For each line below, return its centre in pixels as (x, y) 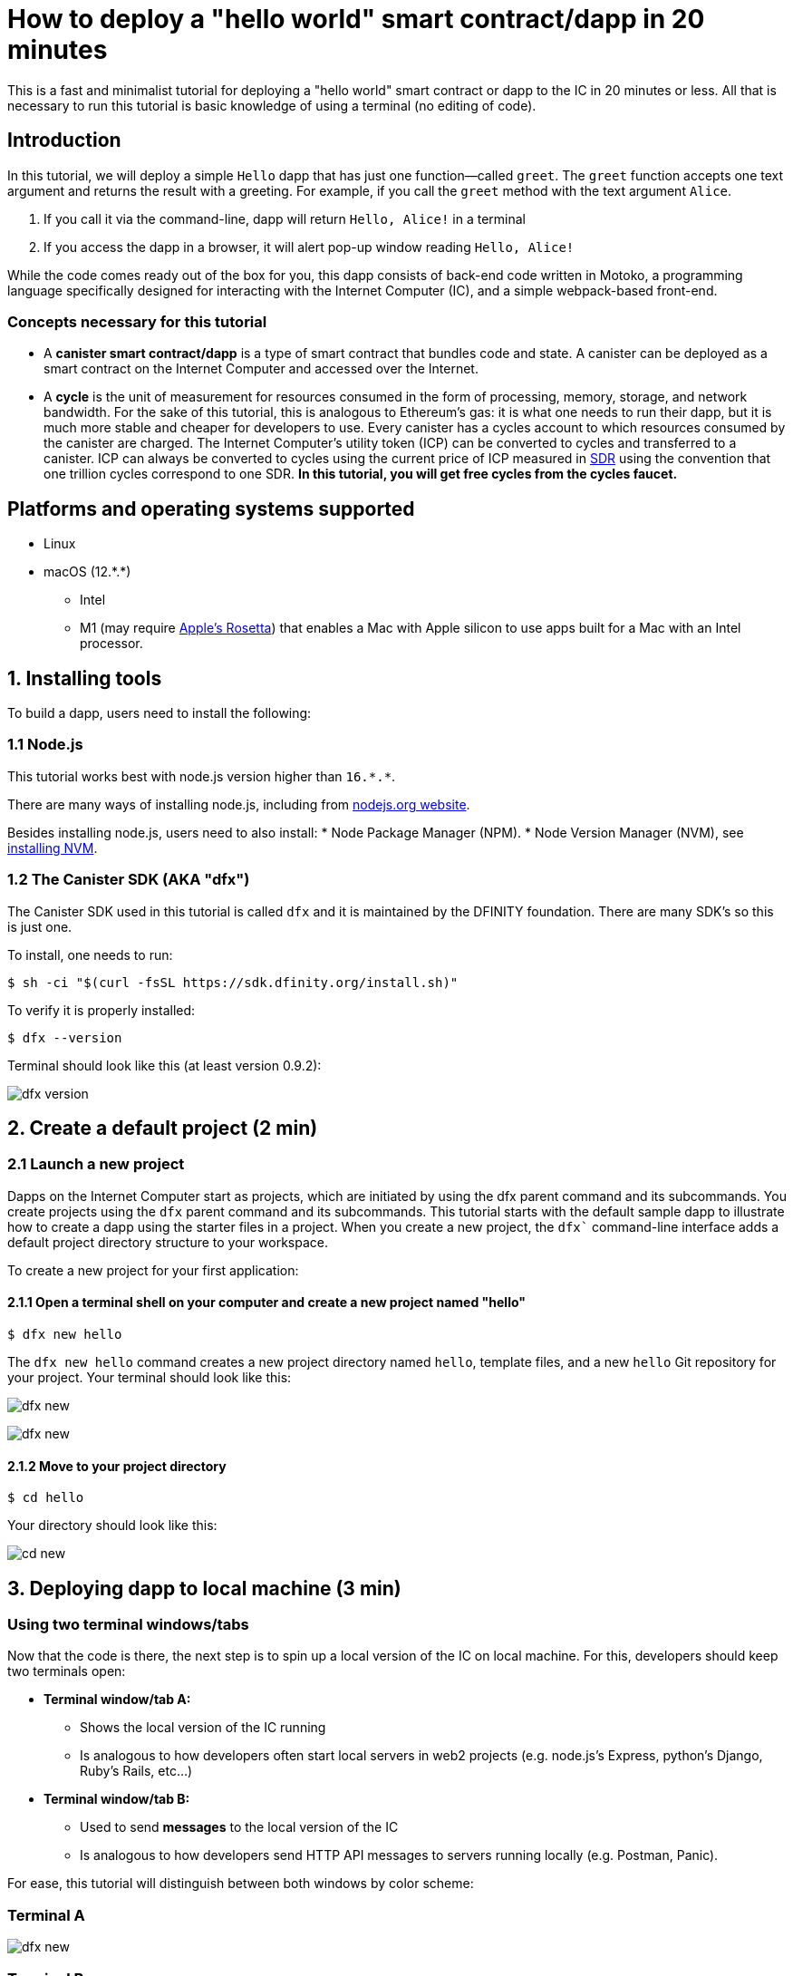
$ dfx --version (65, 1037)
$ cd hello (46, 1498)
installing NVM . (53, 848)
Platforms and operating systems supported (211, 509)
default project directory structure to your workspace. (168, 1242)
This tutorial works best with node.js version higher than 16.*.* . (202, 776)
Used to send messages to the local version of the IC (239, 1827)
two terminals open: (67, 1671)
